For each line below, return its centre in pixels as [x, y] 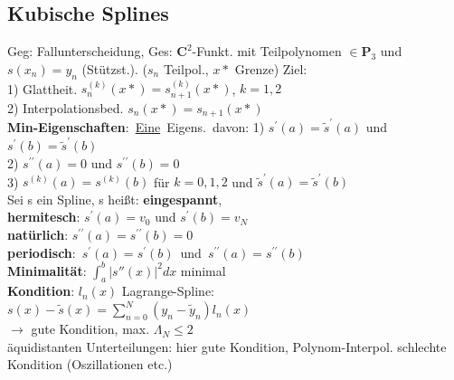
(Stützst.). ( [115, 68]
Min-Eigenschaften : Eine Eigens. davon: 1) [136, 127]
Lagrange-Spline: [168, 291]
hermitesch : [44, 217]
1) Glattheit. [43, 88]
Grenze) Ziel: [271, 68]
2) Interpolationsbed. [66, 107]
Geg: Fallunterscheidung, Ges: [90, 51]
